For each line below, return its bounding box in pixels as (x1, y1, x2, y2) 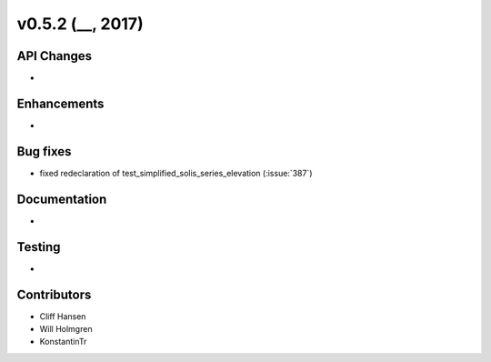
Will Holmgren (39, 323, 93, 334)
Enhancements (16, 96, 105, 111)
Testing (16, 239, 61, 255)
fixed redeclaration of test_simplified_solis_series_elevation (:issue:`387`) (39, 167, 313, 178)
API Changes (16, 48, 93, 64)
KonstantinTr (39, 337, 87, 347)
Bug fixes (16, 144, 72, 159)
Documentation (16, 191, 107, 206)
